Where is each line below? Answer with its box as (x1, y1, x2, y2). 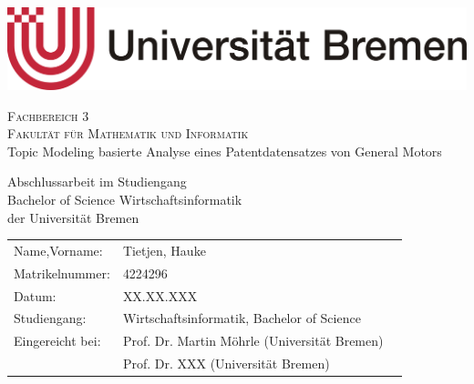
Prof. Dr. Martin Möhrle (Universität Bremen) (122, 331, 384, 350)
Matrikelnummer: (14, 263, 110, 282)
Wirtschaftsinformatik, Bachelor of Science (122, 308, 361, 328)
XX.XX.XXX (122, 286, 198, 305)
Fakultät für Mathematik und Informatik (7, 124, 249, 143)
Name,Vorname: (14, 240, 103, 259)
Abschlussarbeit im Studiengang (7, 172, 187, 191)
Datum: (14, 286, 57, 305)
